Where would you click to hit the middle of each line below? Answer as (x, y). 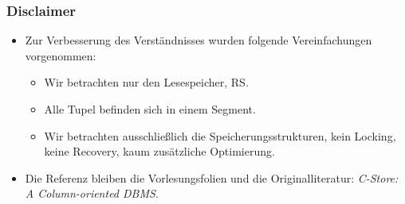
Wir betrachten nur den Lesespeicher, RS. (146, 82)
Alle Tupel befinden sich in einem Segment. (150, 109)
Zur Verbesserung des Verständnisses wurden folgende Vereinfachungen (199, 40)
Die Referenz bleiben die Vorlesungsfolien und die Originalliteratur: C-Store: (212, 177)
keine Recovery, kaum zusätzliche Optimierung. (159, 151)
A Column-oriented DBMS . (92, 193)
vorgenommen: (61, 55)
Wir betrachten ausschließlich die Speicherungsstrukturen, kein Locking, (220, 135)
